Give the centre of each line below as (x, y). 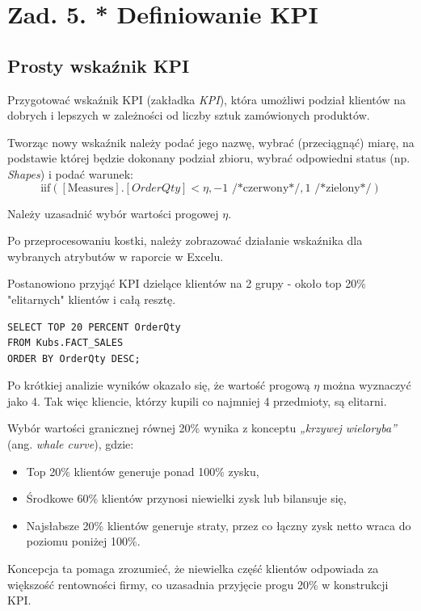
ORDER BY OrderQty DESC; (74, 358)
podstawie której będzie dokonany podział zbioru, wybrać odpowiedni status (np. (209, 158)
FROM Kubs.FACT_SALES (65, 343)
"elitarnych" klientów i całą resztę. (92, 299)
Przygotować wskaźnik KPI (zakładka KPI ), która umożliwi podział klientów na (206, 99)
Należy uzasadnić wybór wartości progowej (113, 213)
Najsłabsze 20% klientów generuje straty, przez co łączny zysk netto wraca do (219, 525)
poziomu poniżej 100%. (83, 541)
